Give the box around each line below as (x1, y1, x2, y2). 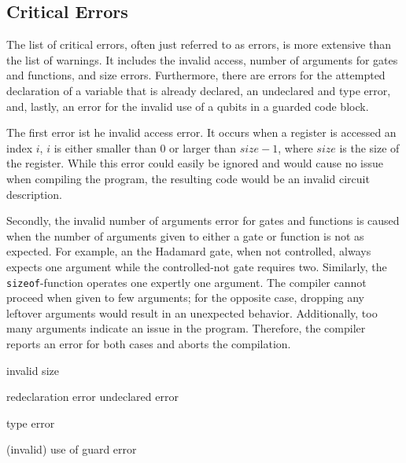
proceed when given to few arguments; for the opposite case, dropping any (6, 289, 364, 306)
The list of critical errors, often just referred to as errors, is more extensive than (6, 36, 391, 53)
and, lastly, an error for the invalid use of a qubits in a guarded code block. (6, 97, 369, 114)
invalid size (6, 362, 59, 378)
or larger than (169, 139, 237, 156)
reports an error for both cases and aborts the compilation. (6, 335, 291, 351)
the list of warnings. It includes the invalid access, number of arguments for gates (6, 51, 398, 68)
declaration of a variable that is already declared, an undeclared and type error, (6, 82, 391, 98)
